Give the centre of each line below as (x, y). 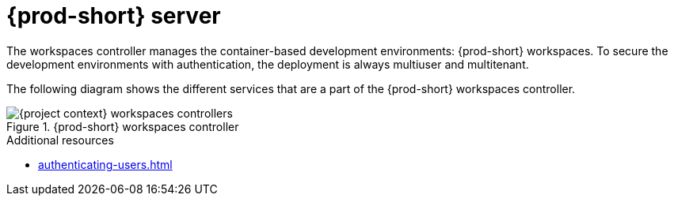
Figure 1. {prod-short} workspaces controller (123, 126)
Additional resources (60, 140)
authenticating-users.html (105, 164)
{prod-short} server (114, 16)
